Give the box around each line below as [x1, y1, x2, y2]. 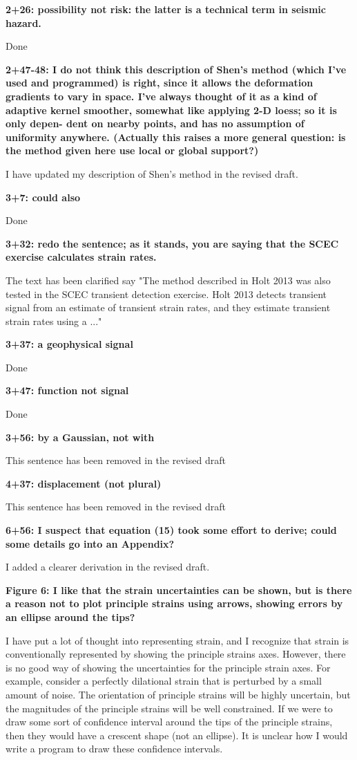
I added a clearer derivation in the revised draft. [6, 559, 210, 574]
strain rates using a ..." [6, 313, 102, 328]
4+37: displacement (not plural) [6, 476, 162, 490]
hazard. [6, 15, 41, 30]
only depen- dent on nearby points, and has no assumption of [6, 116, 305, 131]
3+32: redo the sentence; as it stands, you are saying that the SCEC [6, 236, 339, 250]
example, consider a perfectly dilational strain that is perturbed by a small [6, 674, 322, 688]
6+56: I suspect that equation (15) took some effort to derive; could [6, 523, 337, 537]
